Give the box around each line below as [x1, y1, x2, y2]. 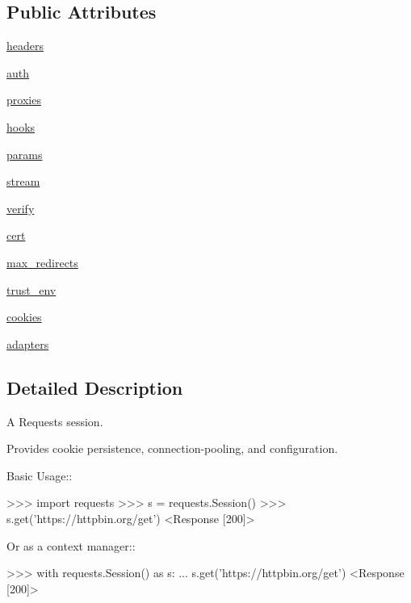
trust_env [6, 281, 57, 298]
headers [6, 37, 44, 54]
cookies [6, 308, 42, 325]
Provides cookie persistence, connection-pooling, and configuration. [6, 440, 338, 457]
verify [6, 199, 35, 216]
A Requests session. [6, 412, 103, 429]
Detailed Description [6, 375, 183, 400]
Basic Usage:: [6, 467, 73, 484]
